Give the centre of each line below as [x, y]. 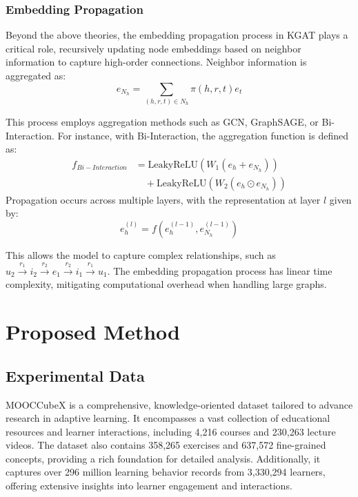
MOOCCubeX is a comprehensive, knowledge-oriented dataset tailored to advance [179, 404]
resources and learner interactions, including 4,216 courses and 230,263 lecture [171, 431]
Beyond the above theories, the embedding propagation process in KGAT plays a [177, 35]
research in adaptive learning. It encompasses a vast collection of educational [168, 418]
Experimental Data [75, 375]
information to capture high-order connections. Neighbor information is [156, 62]
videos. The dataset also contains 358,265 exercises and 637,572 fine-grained [166, 445]
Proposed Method [93, 332]
